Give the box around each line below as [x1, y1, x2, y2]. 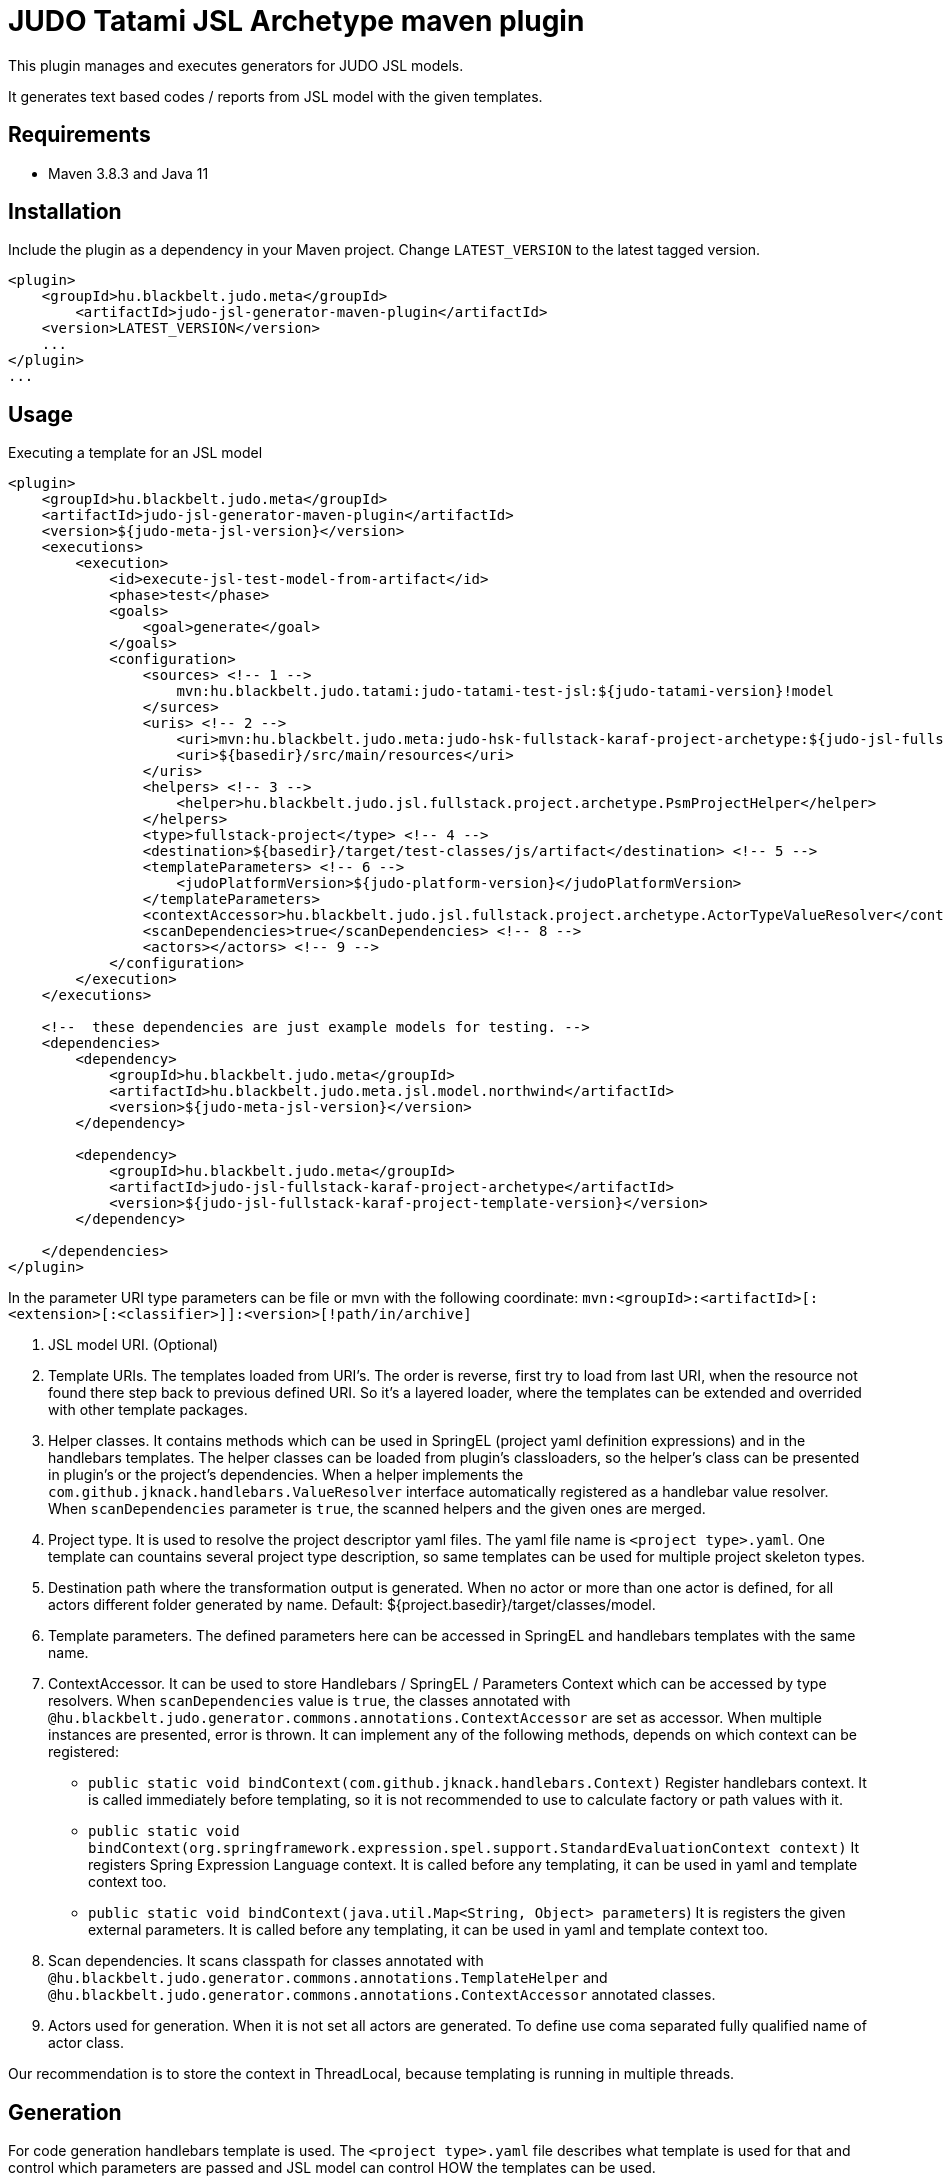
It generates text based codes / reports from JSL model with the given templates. [8, 87, 543, 105]
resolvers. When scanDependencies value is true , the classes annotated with [48, 1692, 571, 1710]
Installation [8, 199, 122, 225]
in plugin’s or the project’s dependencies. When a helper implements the [48, 1466, 524, 1484]
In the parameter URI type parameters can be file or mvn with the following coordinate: [8, 1289, 579, 1307]
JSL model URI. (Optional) [48, 1336, 219, 1354]
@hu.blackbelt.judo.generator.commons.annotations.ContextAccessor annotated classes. [48, 1986, 716, 2004]
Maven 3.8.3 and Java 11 [48, 164, 209, 182]
